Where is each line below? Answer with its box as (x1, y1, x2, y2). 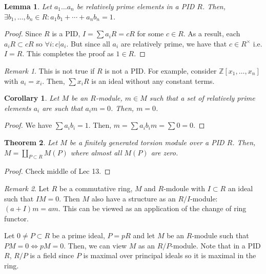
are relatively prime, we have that (120, 38, 227, 49)
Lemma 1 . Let (4, 1, 52, 11)
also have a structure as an (91, 193, 176, 203)
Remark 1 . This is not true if (4, 65, 95, 76)
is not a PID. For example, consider (105, 65, 217, 76)
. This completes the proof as (22, 48, 114, 59)
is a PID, (52, 28, 80, 39)
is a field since (30, 250, 74, 261)
